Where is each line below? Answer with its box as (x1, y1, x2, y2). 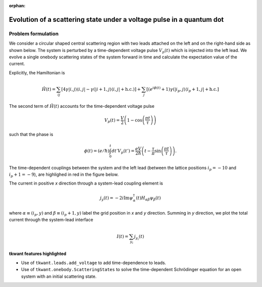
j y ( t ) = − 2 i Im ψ (99, 195, 133, 202)
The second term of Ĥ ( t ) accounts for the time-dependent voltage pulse (9, 103, 155, 109)
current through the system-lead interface (9, 217, 93, 223)
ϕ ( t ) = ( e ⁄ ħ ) (84, 148, 110, 153)
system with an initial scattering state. (21, 273, 97, 279)
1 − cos (127, 117, 143, 123)
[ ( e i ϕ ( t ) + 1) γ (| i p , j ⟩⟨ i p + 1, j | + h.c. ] (146, 85, 219, 93)
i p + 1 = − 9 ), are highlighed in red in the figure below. (9, 171, 119, 178)
